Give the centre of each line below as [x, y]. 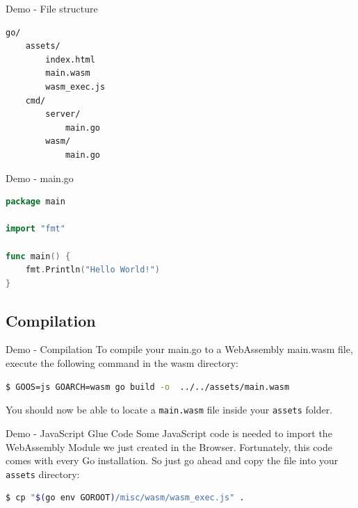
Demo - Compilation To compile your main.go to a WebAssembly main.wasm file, [179, 349]
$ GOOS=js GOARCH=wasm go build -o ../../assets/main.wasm [148, 387]
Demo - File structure [52, 8]
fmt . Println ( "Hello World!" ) [92, 270]
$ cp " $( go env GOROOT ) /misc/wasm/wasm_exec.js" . [125, 498]
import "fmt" [35, 229]
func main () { [38, 256]
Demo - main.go [40, 178]
